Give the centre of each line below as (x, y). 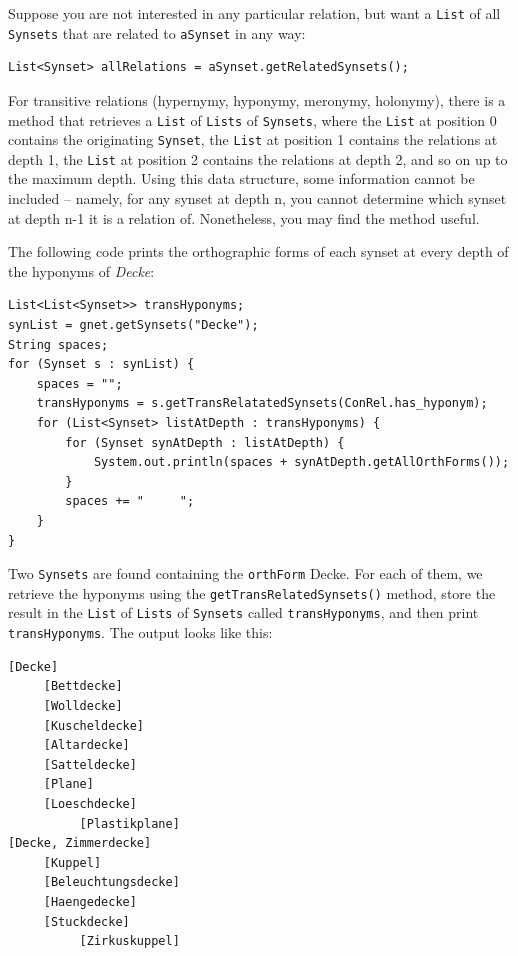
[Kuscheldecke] (94, 725)
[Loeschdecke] (90, 803)
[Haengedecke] (90, 901)
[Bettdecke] (83, 686)
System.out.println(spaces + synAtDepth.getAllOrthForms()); (301, 462)
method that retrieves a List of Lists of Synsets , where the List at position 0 (252, 119)
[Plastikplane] (129, 823)
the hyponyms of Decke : (81, 270)
